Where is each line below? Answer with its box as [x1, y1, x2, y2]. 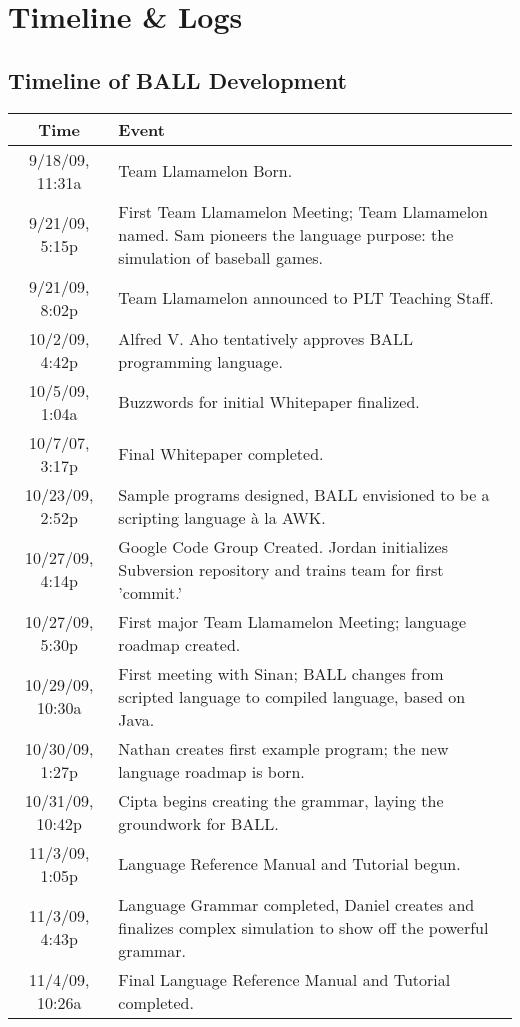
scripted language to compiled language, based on [118, 684, 466, 708]
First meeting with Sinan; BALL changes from [118, 661, 444, 685]
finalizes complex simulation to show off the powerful [118, 915, 489, 939]
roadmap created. [118, 632, 241, 656]
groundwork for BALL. [118, 811, 279, 835]
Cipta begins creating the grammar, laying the [118, 788, 444, 812]
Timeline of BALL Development [8, 64, 347, 95]
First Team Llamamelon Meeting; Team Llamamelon [118, 199, 489, 223]
